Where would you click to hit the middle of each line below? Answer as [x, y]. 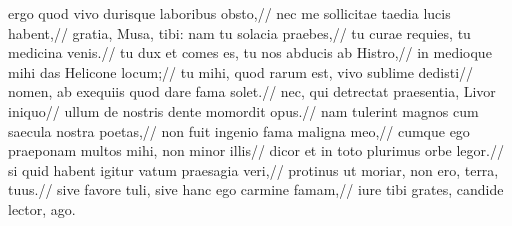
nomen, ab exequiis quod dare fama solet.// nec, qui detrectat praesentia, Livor [252, 91]
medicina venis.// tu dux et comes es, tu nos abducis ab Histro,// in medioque [250, 52]
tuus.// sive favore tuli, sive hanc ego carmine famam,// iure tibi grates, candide [256, 189]
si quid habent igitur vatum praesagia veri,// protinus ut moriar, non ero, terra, [253, 169]
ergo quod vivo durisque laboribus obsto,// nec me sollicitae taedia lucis [229, 13]
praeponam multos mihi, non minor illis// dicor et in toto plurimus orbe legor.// [256, 150]
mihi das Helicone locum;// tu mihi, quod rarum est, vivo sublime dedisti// [241, 71]
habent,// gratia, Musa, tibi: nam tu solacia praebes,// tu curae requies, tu [239, 32]
